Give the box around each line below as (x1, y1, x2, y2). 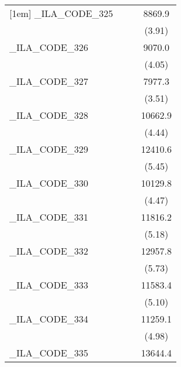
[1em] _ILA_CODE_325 (9, 6, 113, 20)
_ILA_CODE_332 (9, 244, 88, 258)
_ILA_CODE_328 (9, 108, 88, 122)
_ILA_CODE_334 (9, 312, 88, 325)
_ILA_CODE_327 (9, 74, 88, 88)
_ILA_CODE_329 (9, 142, 88, 156)
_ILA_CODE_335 (9, 346, 88, 359)
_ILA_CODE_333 (9, 278, 88, 291)
